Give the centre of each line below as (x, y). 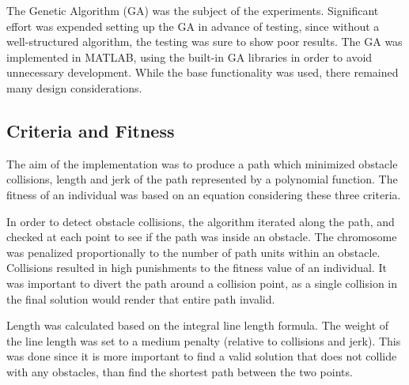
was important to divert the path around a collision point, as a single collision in (202, 283)
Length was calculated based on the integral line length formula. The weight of (198, 325)
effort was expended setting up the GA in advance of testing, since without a (193, 26)
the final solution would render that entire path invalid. (141, 298)
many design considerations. (74, 87)
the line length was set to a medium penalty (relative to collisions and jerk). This (204, 340)
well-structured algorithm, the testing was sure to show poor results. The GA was (204, 42)
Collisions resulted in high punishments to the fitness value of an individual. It (197, 268)
